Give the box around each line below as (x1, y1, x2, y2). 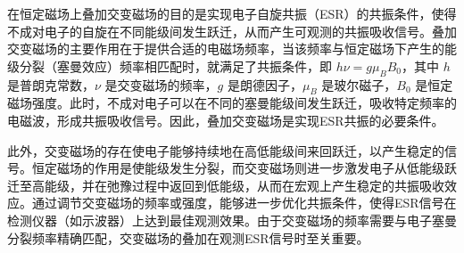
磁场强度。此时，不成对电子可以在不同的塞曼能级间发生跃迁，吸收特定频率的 (7, 94, 457, 112)
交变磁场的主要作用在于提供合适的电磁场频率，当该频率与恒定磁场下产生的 (7, 39, 444, 58)
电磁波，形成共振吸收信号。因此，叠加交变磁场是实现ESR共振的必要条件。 (7, 110, 444, 129)
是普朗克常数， (7, 75, 95, 94)
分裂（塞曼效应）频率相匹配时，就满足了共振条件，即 (19, 56, 332, 75)
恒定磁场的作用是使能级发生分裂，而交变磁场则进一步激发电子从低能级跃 (31, 159, 457, 177)
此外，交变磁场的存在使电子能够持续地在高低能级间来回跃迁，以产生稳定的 (7, 141, 444, 159)
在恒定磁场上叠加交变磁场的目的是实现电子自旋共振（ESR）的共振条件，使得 (7, 4, 457, 22)
